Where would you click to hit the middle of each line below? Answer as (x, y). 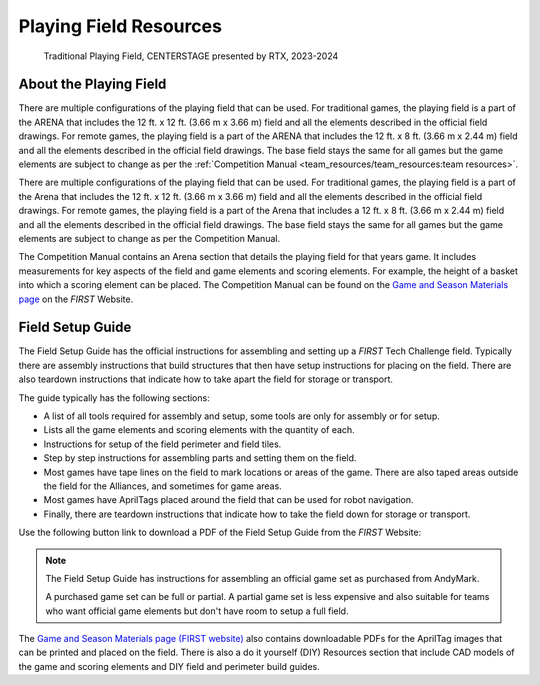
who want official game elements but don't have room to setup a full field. (197, 611)
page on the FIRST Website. (76, 299)
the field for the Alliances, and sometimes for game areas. (162, 486)
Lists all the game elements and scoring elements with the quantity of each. (199, 430)
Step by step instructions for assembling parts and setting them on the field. (200, 458)
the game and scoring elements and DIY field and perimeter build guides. (169, 666)
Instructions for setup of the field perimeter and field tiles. (162, 444)
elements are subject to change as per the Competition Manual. (149, 238)
